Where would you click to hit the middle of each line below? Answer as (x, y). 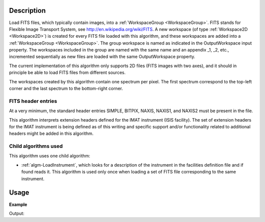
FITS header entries (33, 101)
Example (18, 204)
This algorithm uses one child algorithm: (50, 156)
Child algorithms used (36, 146)
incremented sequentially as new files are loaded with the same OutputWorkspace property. (102, 57)
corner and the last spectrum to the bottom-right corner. (66, 89)
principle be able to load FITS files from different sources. (67, 73)
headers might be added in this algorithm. (51, 134)
